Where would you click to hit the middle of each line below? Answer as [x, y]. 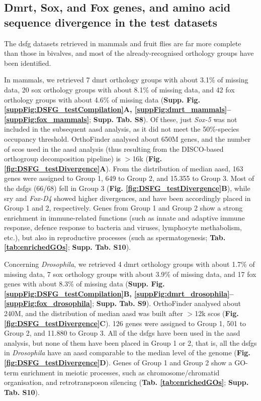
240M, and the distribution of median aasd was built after [94, 313]
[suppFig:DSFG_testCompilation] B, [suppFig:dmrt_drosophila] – [119, 293]
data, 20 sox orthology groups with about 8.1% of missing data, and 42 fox [119, 89]
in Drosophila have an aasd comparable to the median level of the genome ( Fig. [127, 353]
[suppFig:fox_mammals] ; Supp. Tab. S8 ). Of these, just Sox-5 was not [121, 119]
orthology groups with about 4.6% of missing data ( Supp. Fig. [102, 99]
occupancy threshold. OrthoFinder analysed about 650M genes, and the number [127, 138]
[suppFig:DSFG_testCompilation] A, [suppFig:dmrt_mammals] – [118, 109]
